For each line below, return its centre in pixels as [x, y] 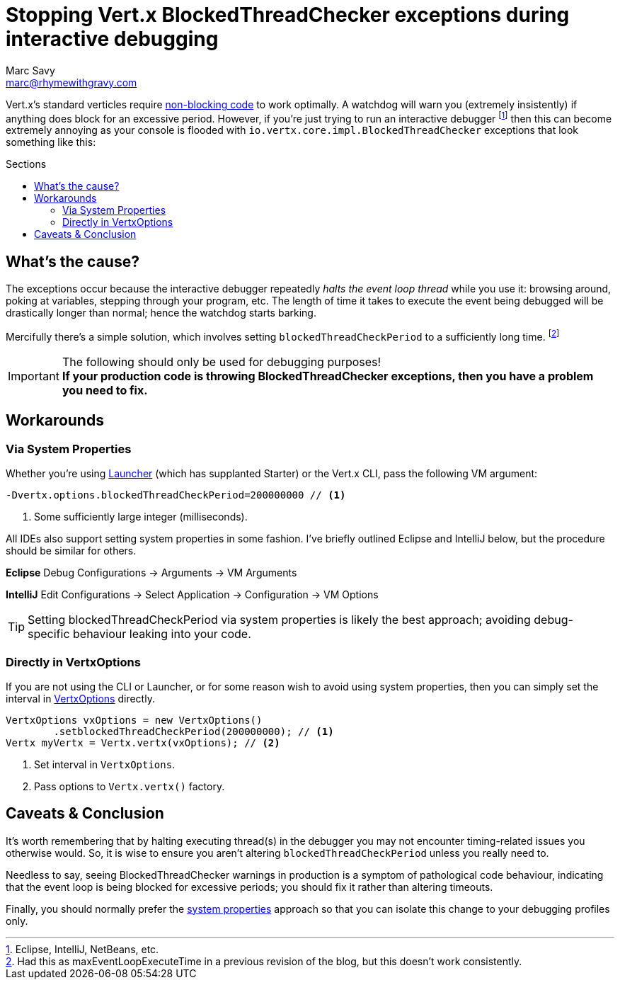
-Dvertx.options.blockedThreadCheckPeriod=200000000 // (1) [176, 495]
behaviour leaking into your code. [162, 634]
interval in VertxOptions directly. [80, 698]
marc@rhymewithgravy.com [71, 82]
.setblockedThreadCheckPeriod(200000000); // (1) [194, 731]
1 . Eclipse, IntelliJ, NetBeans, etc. [82, 949]
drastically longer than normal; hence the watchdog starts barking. [161, 313]
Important [34, 376]
